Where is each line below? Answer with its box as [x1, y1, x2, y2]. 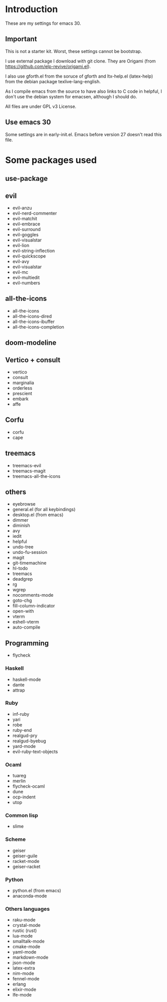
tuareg [12, 773, 27, 779]
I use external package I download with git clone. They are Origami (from [5, 58, 156, 64]
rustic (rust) [12, 927, 37, 933]
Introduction [5, 4, 58, 15]
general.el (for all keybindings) [12, 507, 76, 513]
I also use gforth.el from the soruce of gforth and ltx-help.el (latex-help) [5, 73, 153, 79]
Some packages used [5, 154, 97, 166]
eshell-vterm [12, 619, 39, 625]
